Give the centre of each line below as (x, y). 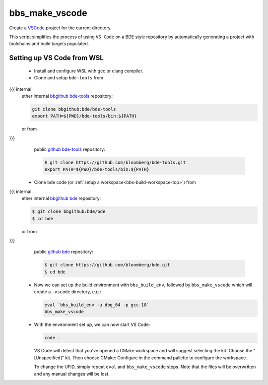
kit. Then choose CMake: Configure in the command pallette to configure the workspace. (156, 358)
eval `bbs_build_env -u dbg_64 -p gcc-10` (97, 305)
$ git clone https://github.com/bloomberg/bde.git (107, 265)
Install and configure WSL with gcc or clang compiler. (89, 71)
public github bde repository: (64, 252)
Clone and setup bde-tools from (69, 78)
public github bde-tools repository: (69, 149)
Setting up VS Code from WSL (56, 58)
